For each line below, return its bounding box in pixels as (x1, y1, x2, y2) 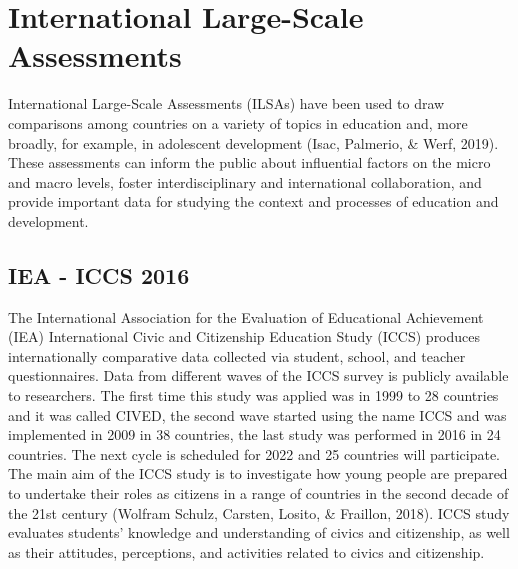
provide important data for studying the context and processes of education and (8, 191, 499, 212)
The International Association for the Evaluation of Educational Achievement (8, 306, 484, 327)
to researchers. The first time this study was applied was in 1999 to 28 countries (8, 385, 499, 406)
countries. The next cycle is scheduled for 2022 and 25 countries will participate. (8, 443, 500, 464)
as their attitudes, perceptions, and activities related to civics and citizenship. (8, 541, 485, 562)
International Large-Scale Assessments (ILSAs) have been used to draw (8, 93, 445, 114)
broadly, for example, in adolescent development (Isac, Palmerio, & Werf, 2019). (8, 132, 499, 153)
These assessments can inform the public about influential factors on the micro (8, 152, 491, 173)
